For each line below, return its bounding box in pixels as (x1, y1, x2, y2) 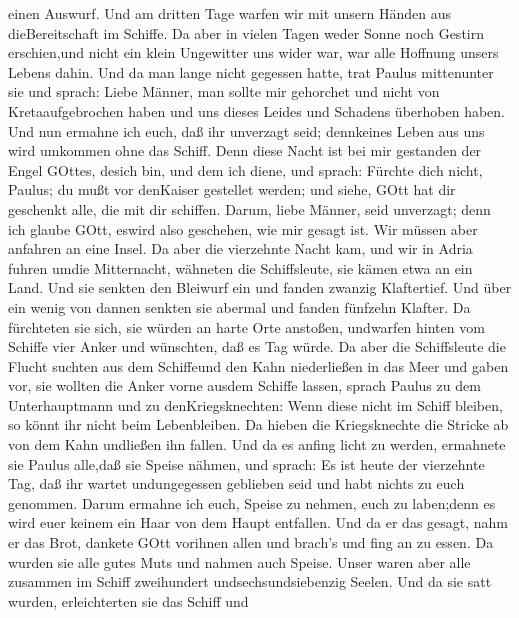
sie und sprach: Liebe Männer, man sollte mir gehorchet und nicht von (8, 81, 440, 102)
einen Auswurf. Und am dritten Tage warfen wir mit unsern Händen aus (8, 3, 452, 23)
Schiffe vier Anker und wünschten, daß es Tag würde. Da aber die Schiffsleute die (8, 336, 506, 357)
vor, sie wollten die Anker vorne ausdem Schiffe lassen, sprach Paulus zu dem (8, 375, 481, 396)
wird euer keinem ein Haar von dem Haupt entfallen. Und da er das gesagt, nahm (8, 512, 509, 533)
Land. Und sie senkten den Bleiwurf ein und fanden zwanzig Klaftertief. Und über (8, 277, 512, 298)
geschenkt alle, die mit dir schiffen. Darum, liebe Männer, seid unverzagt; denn (8, 198, 491, 219)
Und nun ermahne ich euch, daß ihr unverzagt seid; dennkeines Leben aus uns (8, 120, 485, 141)
